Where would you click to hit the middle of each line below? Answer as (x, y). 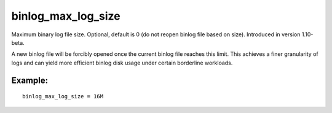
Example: (30, 80)
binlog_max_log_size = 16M (63, 96)
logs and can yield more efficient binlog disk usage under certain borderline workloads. (122, 63)
